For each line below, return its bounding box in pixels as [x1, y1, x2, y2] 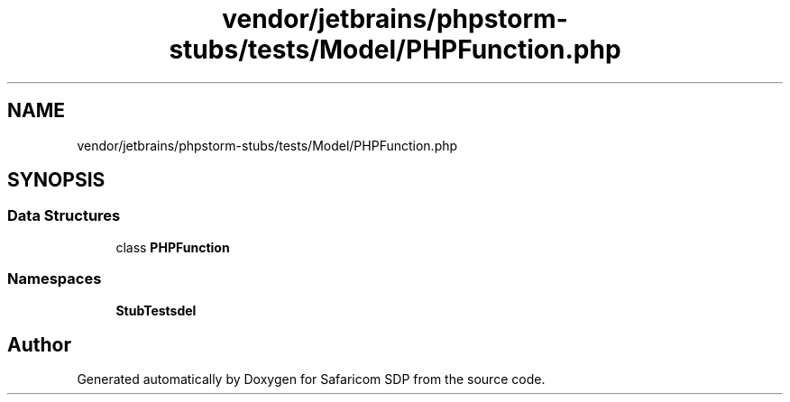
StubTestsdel [115, 302, 197, 318]
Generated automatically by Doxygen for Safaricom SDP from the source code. [77, 371, 546, 388]
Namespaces [7, 270, 102, 288]
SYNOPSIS [7, 169, 106, 192]
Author [7, 333, 71, 356]
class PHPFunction [115, 239, 230, 255]
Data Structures [7, 206, 121, 225]
